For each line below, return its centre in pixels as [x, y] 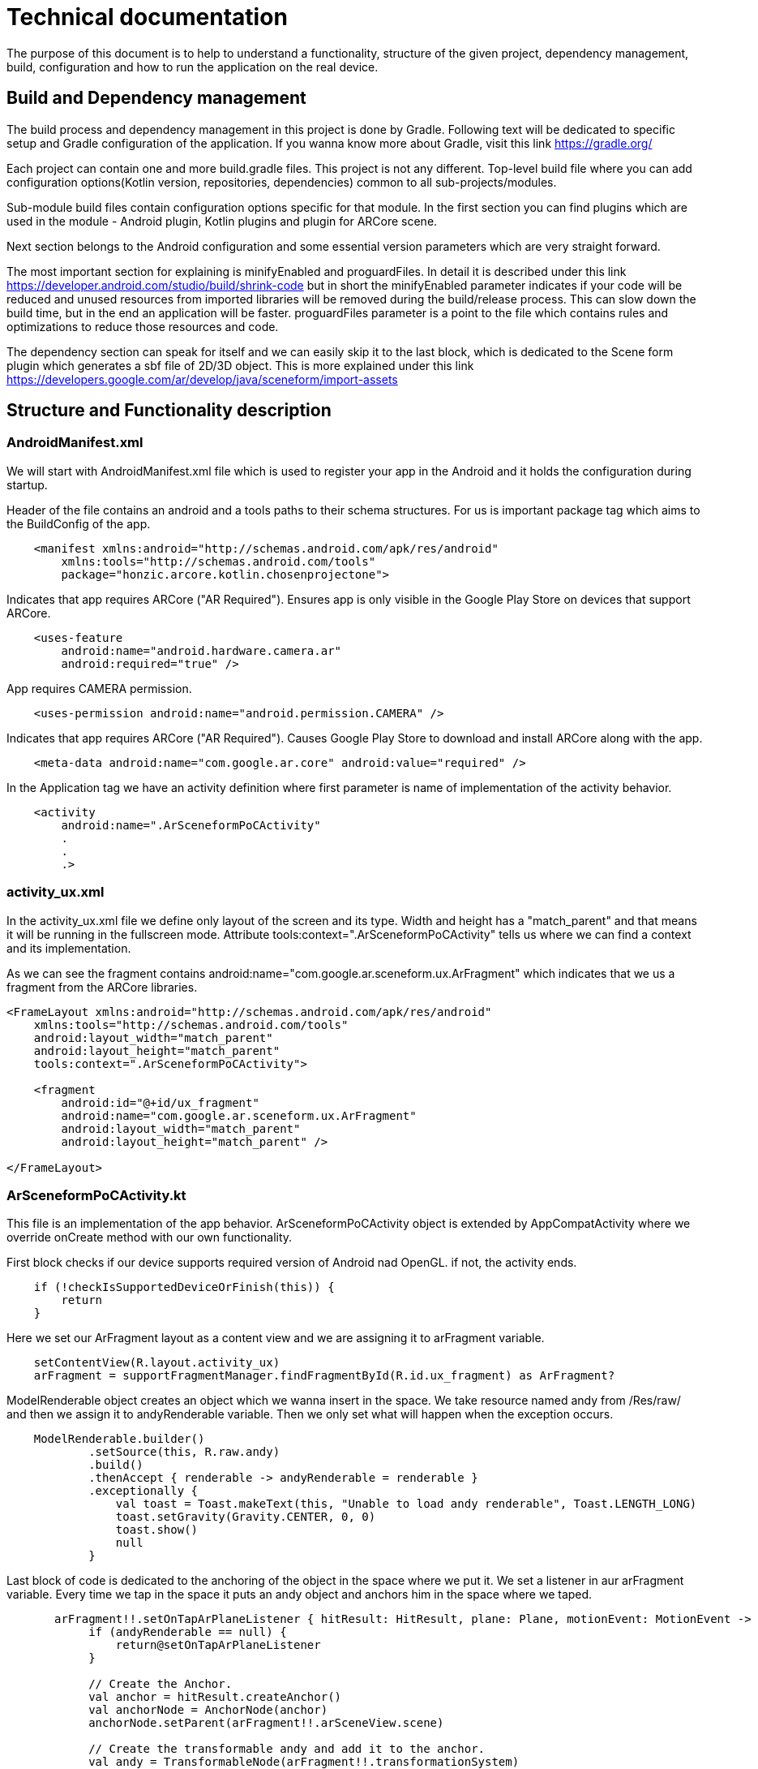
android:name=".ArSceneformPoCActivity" [191, 825]
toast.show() [157, 1530]
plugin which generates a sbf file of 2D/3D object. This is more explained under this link [240, 365]
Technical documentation [147, 17]
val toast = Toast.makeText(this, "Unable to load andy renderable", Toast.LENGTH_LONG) [406, 1504]
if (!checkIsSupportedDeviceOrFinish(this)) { [184, 1287]
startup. [27, 484]
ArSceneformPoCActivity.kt [96, 1195]
